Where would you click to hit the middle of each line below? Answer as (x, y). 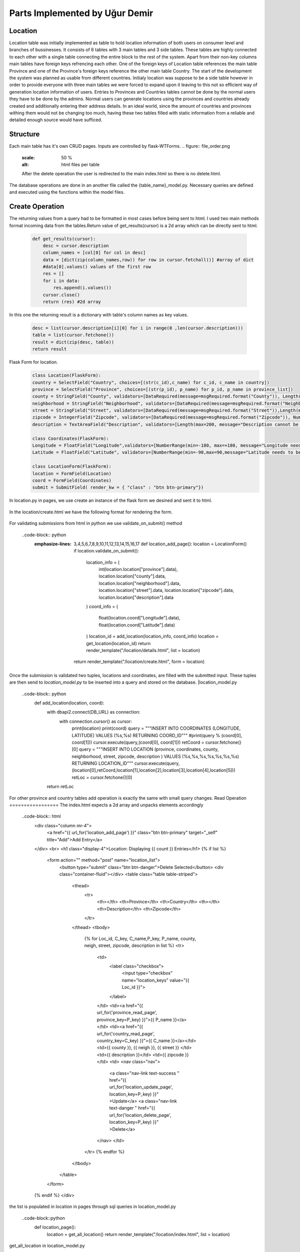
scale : (28, 157)
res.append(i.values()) (82, 288)
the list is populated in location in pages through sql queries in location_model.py (92, 1206)
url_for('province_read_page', (127, 1013)
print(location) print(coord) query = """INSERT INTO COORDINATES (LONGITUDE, (156, 728)
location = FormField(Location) (72, 474)
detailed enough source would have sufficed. (56, 120)
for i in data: (61, 281)
